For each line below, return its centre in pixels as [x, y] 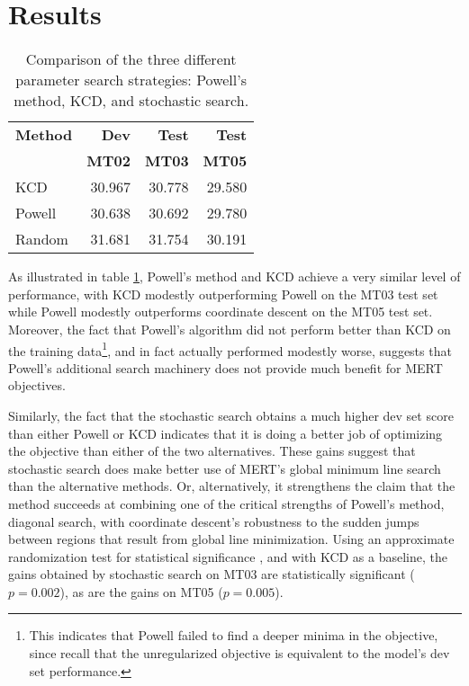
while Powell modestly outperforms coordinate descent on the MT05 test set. [221, 312]
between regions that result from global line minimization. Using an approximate [231, 539]
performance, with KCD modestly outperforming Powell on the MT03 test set [223, 294]
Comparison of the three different [131, 59]
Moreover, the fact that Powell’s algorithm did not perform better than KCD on [230, 329]
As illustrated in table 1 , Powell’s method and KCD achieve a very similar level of [234, 276]
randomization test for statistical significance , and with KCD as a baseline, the [228, 556]
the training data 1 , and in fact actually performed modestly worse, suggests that [230, 349]
